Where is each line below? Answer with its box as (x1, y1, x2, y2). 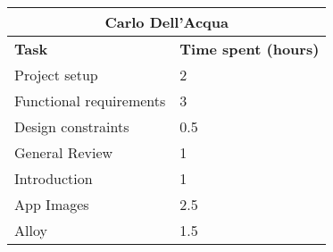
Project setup (14, 64, 98, 85)
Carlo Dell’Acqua (104, 12, 229, 32)
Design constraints (14, 116, 129, 137)
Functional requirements (14, 90, 166, 111)
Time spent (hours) (179, 38, 320, 59)
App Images (14, 194, 89, 214)
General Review (14, 142, 113, 163)
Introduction (14, 168, 93, 189)
